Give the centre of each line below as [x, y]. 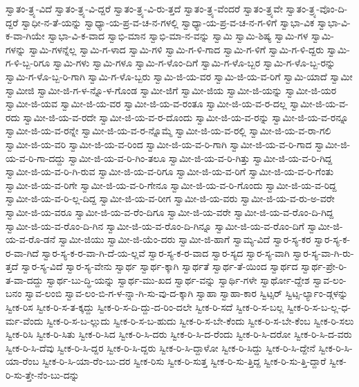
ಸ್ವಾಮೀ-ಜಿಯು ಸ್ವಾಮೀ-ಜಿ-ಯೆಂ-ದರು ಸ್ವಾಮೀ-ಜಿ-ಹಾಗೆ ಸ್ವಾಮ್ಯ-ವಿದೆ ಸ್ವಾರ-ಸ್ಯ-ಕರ [185, 239]
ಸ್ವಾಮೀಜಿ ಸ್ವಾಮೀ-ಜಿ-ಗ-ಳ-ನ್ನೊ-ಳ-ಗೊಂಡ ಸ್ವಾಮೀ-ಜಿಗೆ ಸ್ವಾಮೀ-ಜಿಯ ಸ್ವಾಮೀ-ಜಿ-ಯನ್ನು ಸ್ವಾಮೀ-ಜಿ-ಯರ [171, 90]
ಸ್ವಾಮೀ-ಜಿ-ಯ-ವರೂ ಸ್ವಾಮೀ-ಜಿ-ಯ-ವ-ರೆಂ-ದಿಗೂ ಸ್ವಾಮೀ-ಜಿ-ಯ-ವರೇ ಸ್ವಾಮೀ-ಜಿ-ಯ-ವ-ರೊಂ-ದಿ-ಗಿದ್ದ [170, 211]
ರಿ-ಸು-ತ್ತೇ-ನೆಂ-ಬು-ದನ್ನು [43, 375]
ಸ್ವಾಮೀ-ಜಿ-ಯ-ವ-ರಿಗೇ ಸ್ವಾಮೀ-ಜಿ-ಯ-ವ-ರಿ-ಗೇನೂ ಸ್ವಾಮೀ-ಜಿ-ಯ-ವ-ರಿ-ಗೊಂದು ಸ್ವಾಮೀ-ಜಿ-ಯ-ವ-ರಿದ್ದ [171, 184]
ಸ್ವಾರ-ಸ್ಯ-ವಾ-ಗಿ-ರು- [323, 252]
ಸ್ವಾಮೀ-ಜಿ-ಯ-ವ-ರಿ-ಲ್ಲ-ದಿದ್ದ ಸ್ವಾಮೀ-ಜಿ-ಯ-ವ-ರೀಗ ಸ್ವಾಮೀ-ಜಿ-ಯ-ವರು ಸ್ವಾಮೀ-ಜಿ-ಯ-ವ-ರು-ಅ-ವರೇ [170, 198]
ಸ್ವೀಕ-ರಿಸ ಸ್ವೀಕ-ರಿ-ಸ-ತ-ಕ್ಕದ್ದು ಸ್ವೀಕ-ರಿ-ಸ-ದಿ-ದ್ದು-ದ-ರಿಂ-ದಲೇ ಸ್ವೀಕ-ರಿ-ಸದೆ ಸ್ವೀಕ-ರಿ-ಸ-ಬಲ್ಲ [145, 307]
